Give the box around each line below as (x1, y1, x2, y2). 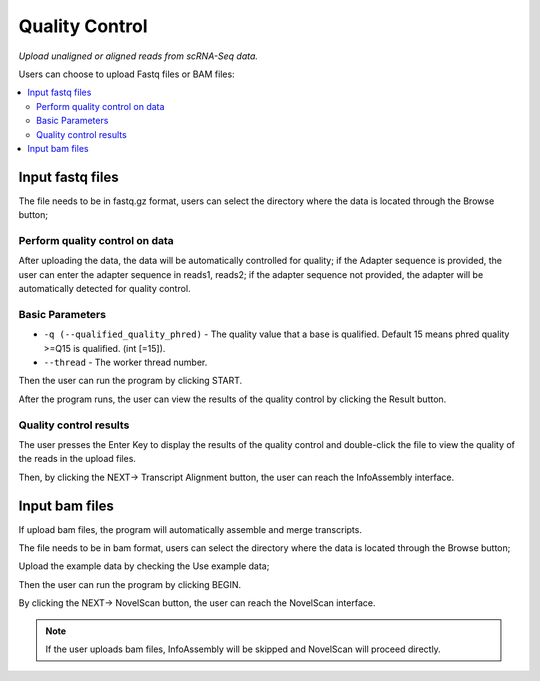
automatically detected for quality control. (18, 283, 191, 295)
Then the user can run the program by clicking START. (18, 375, 243, 387)
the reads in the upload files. (18, 453, 137, 465)
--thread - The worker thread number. (43, 356, 208, 369)
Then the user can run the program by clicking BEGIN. (18, 578, 242, 590)
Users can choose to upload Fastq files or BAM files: (18, 68, 235, 80)
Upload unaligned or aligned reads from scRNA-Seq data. (18, 50, 259, 62)
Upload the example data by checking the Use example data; (18, 560, 270, 572)
